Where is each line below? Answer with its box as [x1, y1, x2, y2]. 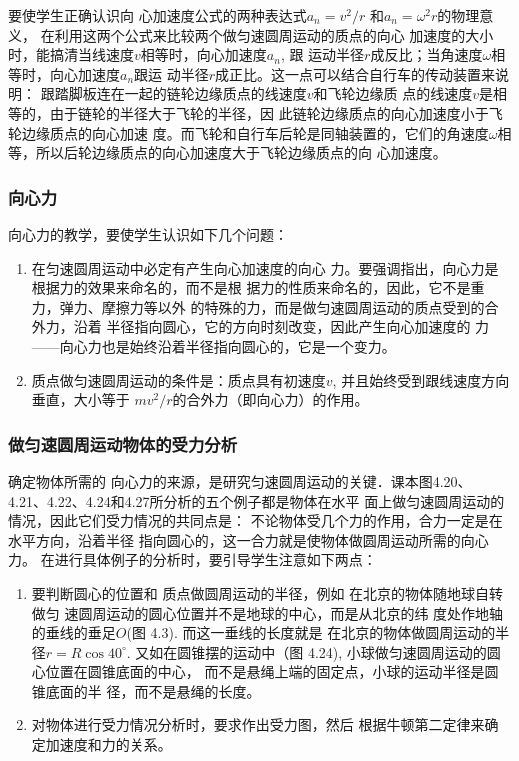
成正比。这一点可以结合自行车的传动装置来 [215, 63, 496, 84]
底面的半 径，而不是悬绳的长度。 [45, 680, 261, 701]
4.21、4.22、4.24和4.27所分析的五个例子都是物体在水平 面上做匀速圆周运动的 [8, 490, 505, 511]
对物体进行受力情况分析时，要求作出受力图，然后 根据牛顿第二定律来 [31, 714, 485, 735]
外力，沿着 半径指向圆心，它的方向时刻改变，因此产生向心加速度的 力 [31, 316, 490, 337]
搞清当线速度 [49, 44, 134, 65]
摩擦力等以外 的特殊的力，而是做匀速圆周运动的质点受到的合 [101, 296, 499, 317]
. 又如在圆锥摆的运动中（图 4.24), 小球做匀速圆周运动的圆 [126, 641, 501, 662]
